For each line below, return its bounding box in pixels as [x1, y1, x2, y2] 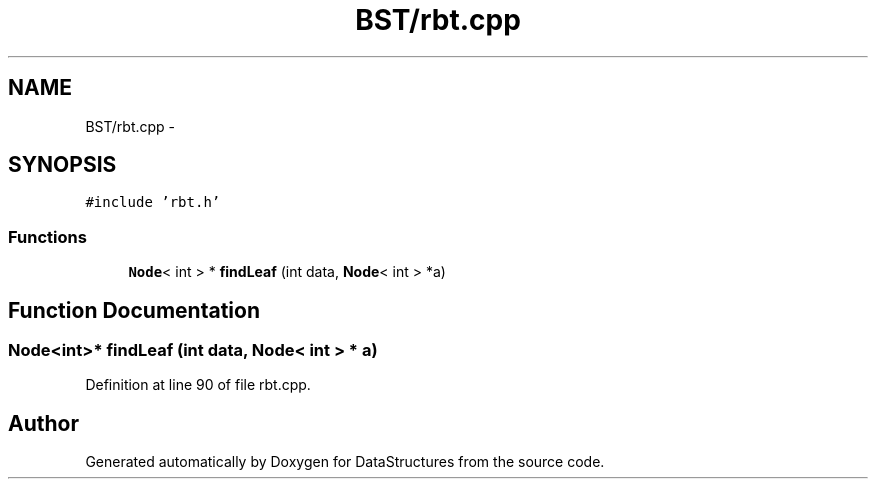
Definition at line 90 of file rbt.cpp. [85, 376, 311, 394]
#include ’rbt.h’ [85, 194, 221, 211]
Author [8, 410, 79, 436]
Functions [8, 226, 87, 247]
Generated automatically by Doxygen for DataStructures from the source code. [85, 453, 605, 471]
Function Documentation [8, 297, 260, 323]
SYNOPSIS [8, 152, 117, 178]
